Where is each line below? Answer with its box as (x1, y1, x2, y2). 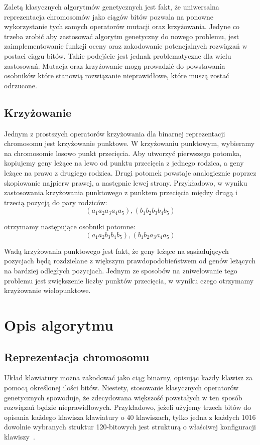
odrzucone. (4, 80, 37, 90)
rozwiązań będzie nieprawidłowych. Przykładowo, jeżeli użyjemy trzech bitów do (4, 402, 251, 412)
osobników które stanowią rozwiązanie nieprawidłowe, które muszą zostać (4, 70, 229, 81)
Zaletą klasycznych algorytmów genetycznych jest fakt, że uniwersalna (4, 2, 219, 12)
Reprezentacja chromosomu (4, 349, 150, 364)
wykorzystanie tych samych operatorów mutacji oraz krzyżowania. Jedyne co (4, 21, 240, 32)
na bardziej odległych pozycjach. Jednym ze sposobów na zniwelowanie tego (4, 265, 237, 276)
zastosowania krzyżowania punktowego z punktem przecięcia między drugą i (4, 187, 237, 198)
